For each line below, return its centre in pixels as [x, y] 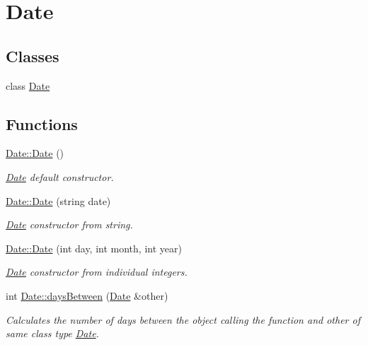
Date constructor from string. [69, 224]
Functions [42, 123]
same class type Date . [52, 333]
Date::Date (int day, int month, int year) [94, 248]
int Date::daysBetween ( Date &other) [87, 295]
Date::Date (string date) [58, 200]
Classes [33, 55]
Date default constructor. [60, 176]
